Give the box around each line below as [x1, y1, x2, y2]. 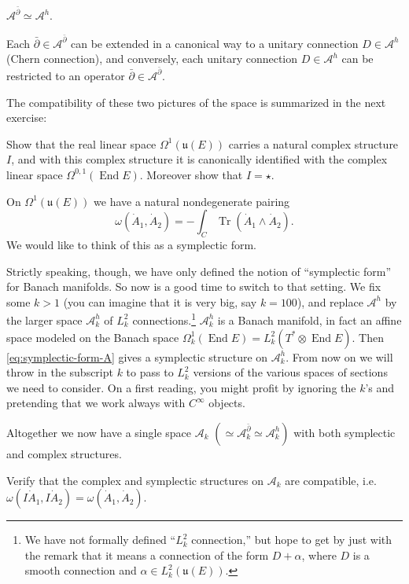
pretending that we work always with [6, 395, 186, 411]
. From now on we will [286, 348, 393, 365]
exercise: [6, 109, 47, 126]
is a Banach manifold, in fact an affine [217, 311, 402, 328]
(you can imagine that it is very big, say [63, 293, 257, 310]
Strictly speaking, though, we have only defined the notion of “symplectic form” [6, 263, 392, 279]
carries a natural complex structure [228, 135, 399, 152]
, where [301, 546, 337, 563]
